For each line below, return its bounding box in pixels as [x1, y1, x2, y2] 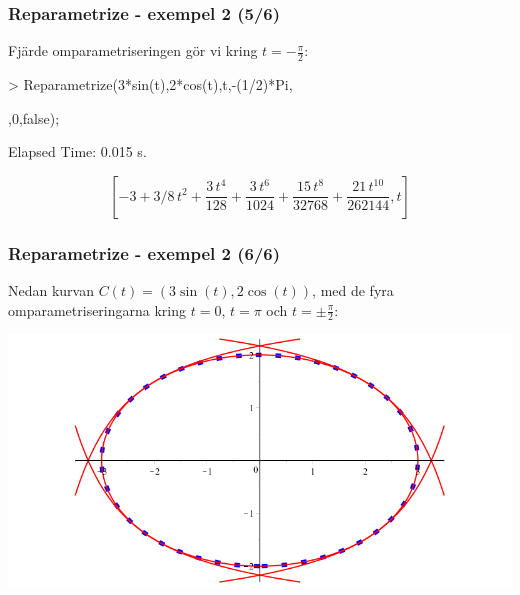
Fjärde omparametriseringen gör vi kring [8, 40, 258, 61]
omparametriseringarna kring [8, 299, 187, 320]
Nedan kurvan [8, 280, 95, 301]
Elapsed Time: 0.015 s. [8, 141, 147, 162]
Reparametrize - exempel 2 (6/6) [8, 240, 281, 265]
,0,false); [8, 107, 60, 128]
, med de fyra [312, 280, 394, 301]
